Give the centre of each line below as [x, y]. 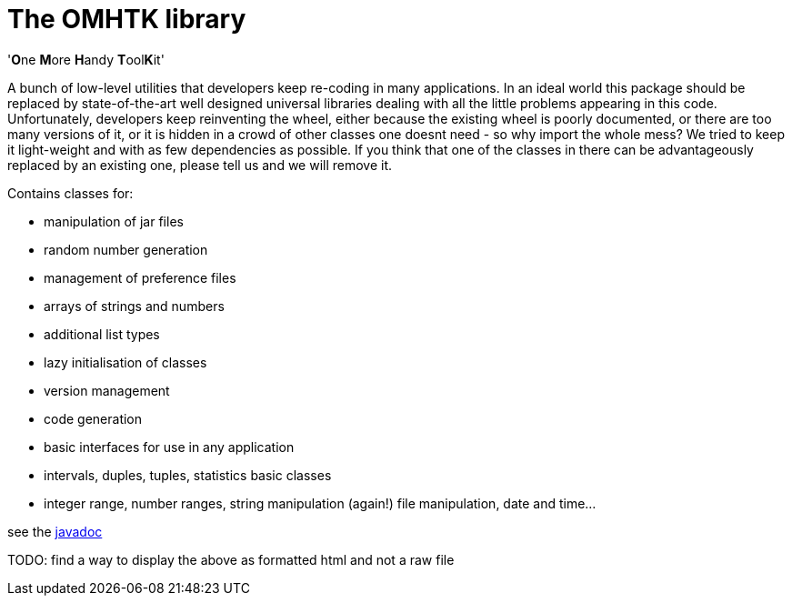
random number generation [126, 249]
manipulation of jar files [114, 221]
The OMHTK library [127, 19]
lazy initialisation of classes [125, 362]
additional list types [102, 334]
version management [107, 390]
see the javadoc [55, 531]
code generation [93, 418]
